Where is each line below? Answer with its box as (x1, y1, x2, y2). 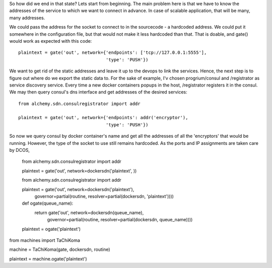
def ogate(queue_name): (22, 200, 74, 206)
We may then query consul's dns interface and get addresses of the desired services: (9, 89, 187, 95)
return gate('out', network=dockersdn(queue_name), (34, 209, 144, 216)
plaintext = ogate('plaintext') (22, 226, 81, 232)
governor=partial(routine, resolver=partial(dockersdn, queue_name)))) (47, 217, 193, 223)
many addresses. (9, 15, 45, 21)
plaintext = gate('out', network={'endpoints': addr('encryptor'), (18, 115, 188, 121)
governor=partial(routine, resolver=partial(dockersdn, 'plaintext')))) (34, 193, 174, 199)
